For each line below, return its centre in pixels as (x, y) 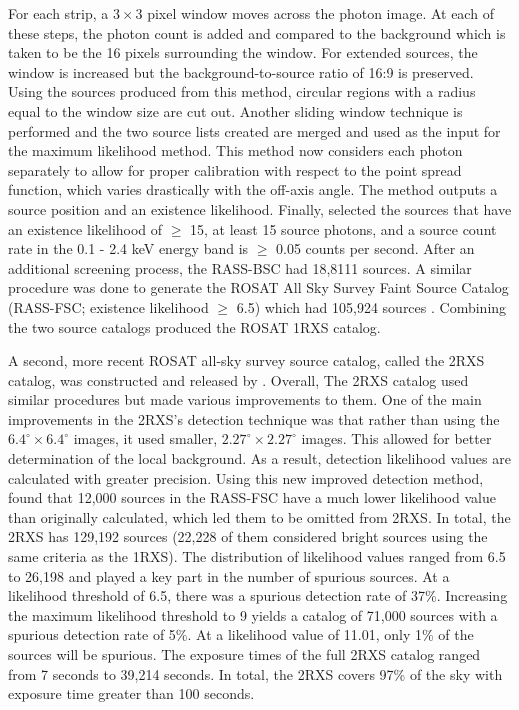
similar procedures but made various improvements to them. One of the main (245, 399)
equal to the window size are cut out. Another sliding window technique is (235, 110)
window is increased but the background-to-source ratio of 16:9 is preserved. (241, 71)
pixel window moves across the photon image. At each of (320, 13)
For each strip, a (58, 13)
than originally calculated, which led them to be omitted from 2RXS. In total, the (259, 516)
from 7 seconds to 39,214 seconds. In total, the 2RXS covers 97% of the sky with (255, 673)
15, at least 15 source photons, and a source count (343, 228)
